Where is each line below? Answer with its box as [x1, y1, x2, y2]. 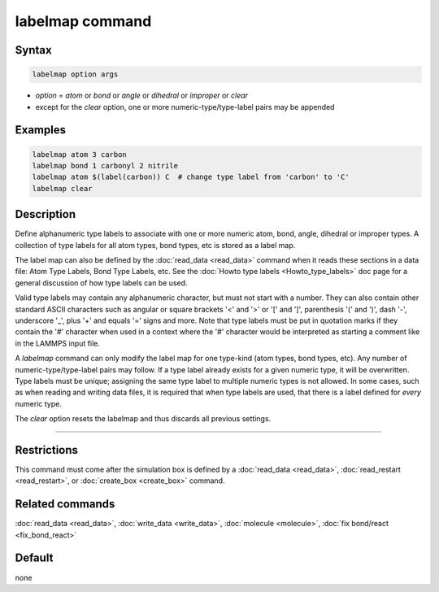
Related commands [15, 497, 115, 511]
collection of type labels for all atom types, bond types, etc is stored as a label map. [15, 240, 296, 250]
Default [15, 551, 54, 565]
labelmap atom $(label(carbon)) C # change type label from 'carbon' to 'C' [32, 172, 350, 182]
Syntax [15, 43, 52, 57]
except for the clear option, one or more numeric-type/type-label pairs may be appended [35, 102, 335, 111]
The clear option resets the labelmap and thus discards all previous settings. [15, 414, 272, 424]
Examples [15, 123, 67, 137]
